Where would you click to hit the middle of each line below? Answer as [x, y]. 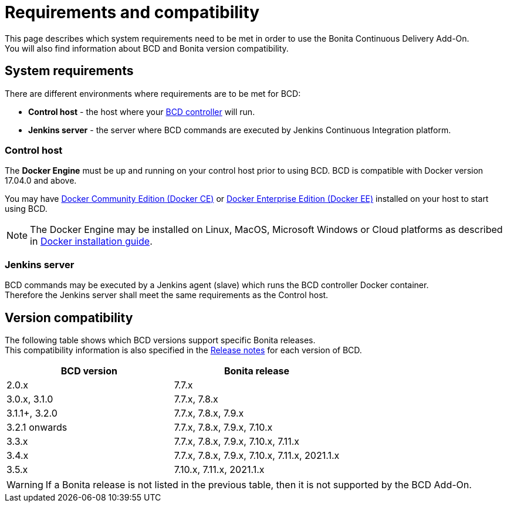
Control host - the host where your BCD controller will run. [142, 111]
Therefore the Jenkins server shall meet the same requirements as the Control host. [167, 295]
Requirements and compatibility [132, 12]
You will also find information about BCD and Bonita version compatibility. [147, 48]
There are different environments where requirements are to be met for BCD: [153, 93]
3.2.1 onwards [37, 427]
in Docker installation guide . [91, 241]
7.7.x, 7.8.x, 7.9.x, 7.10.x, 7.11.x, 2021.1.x [257, 455]
